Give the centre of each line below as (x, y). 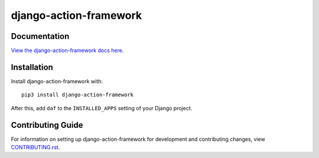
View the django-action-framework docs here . (67, 51)
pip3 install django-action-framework (78, 95)
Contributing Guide (47, 125)
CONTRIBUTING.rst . (35, 147)
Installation (32, 67)
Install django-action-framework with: (57, 81)
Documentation (40, 36)
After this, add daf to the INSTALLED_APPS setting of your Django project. (102, 108)
